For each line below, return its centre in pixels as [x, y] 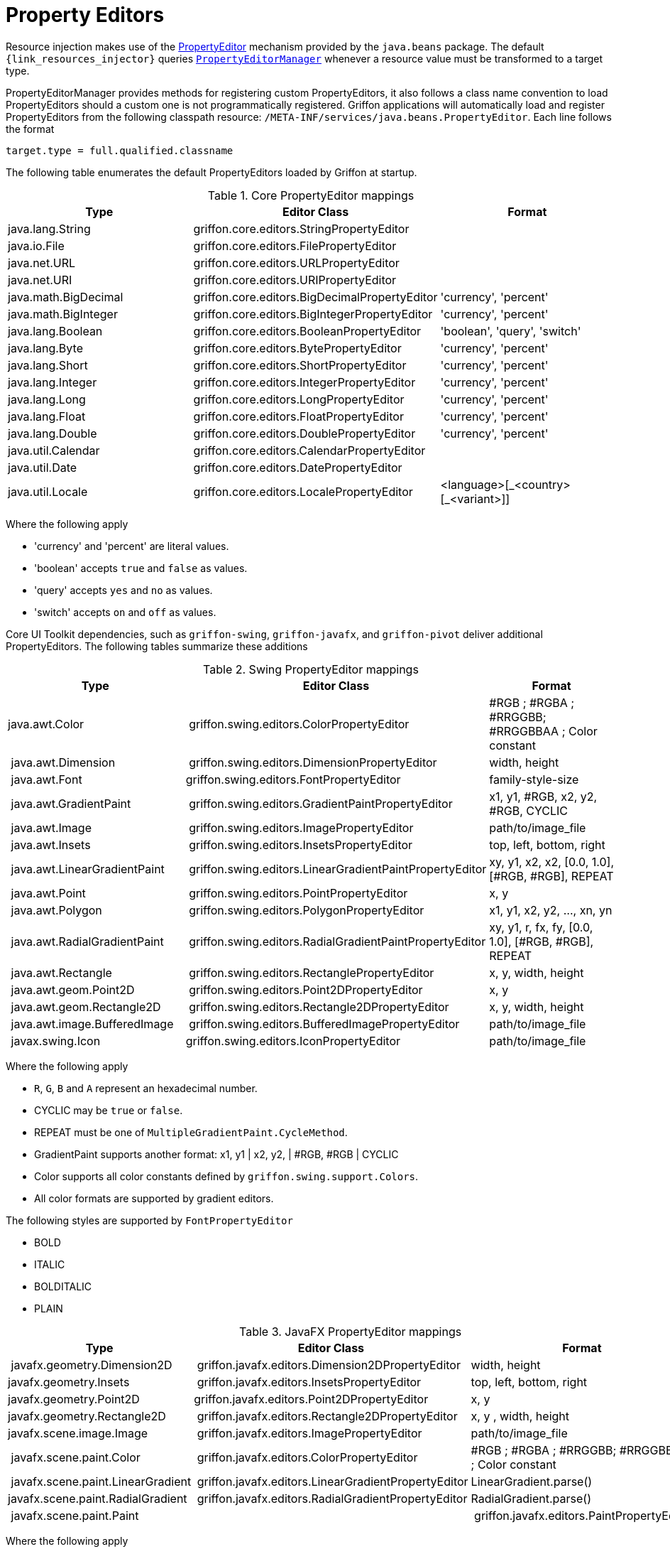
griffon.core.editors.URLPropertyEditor [296, 263]
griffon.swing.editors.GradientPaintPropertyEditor [321, 803]
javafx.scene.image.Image [78, 1433]
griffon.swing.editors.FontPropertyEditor [293, 779]
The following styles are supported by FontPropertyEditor [149, 1220]
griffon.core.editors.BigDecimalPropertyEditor [315, 297]
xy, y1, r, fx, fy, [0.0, [541, 927]
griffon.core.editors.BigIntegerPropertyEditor [313, 314]
